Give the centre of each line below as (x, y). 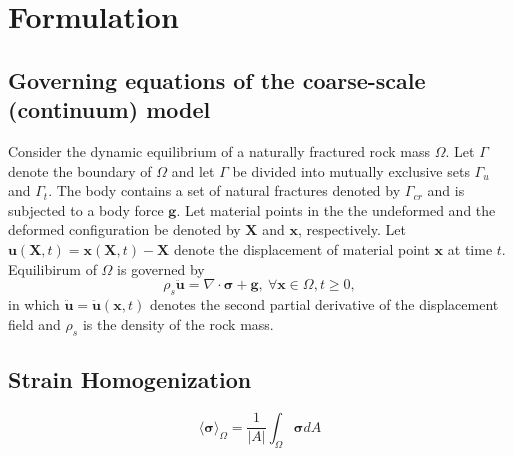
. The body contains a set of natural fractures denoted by (224, 190)
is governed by (161, 268)
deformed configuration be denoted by (124, 229)
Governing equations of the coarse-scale (217, 79)
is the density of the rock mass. (178, 323)
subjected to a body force (86, 209)
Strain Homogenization (130, 378)
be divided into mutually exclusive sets (351, 170)
